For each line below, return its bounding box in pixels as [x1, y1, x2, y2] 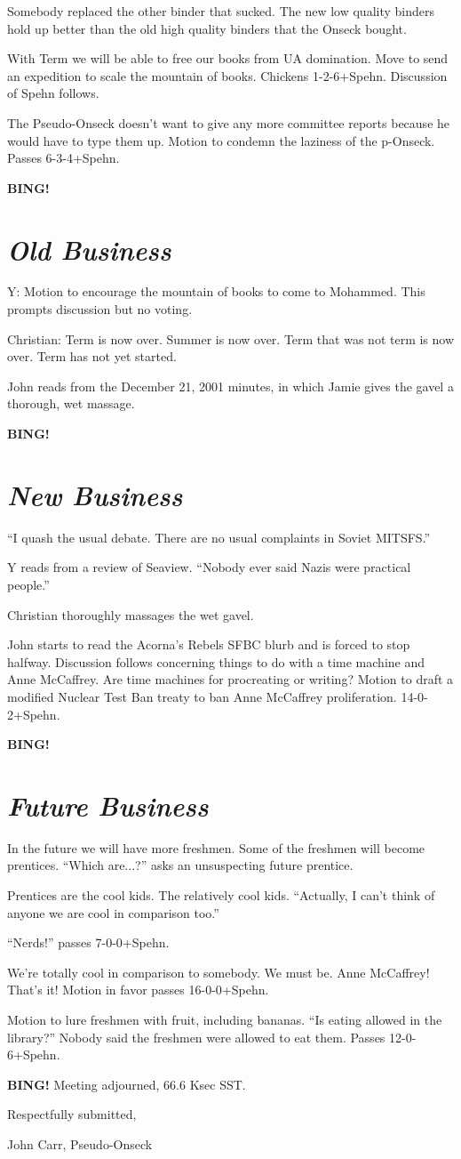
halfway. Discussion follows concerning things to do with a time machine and [7, 652, 425, 671]
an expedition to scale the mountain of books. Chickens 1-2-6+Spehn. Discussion [7, 66, 448, 85]
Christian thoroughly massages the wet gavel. [7, 605, 254, 624]
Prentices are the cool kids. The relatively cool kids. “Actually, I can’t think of [7, 886, 435, 904]
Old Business [7, 230, 171, 268]
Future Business [7, 786, 209, 824]
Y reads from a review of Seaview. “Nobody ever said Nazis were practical [7, 558, 411, 576]
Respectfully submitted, [7, 1105, 137, 1123]
